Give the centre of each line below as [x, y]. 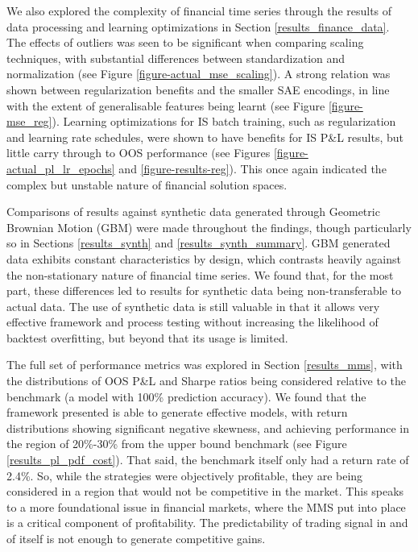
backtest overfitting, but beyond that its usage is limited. [147, 337]
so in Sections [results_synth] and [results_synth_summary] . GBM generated [199, 243]
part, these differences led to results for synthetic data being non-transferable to [204, 291]
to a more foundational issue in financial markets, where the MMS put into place [206, 506]
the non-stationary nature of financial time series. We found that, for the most [200, 274]
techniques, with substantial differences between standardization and [176, 58]
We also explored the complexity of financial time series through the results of [199, 10]
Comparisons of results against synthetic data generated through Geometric [193, 212]
